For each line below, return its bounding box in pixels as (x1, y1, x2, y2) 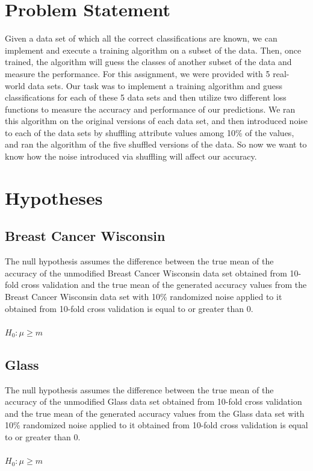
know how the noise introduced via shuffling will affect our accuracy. (5, 150, 257, 163)
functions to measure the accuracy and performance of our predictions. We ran (5, 102, 296, 115)
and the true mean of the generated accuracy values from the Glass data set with (5, 407, 305, 419)
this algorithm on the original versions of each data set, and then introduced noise (5, 114, 308, 127)
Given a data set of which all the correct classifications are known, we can (5, 32, 277, 45)
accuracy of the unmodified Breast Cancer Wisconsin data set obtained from (5, 266, 287, 279)
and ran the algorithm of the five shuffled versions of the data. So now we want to (5, 138, 307, 151)
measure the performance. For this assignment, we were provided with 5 (5, 67, 270, 80)
